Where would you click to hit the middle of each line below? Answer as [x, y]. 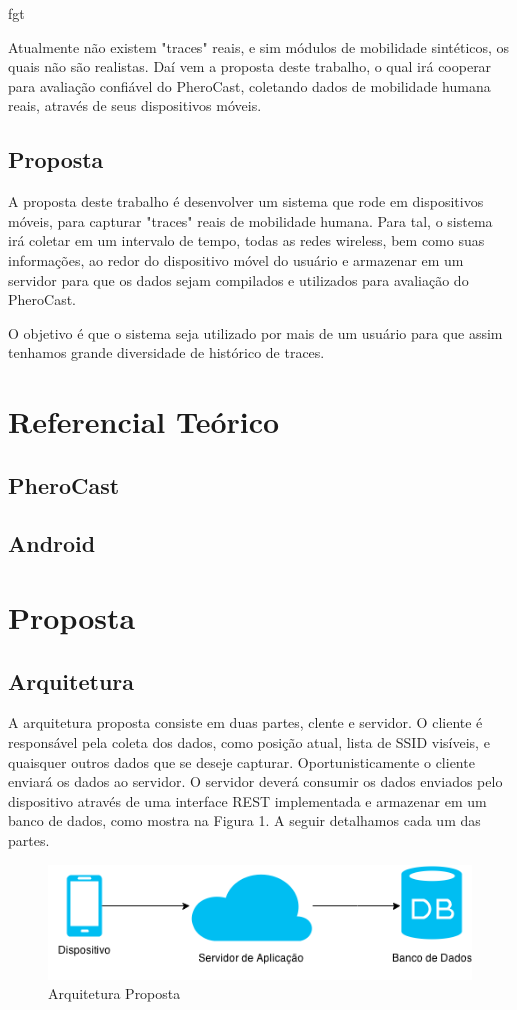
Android [52, 543]
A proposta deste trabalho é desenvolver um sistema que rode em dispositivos [246, 201]
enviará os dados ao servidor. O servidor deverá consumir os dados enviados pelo [255, 781]
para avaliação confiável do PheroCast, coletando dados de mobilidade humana [249, 85]
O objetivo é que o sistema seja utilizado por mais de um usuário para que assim [255, 332]
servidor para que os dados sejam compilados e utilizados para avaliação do [238, 279]
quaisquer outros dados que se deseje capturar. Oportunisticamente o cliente [241, 761]
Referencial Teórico [144, 421]
